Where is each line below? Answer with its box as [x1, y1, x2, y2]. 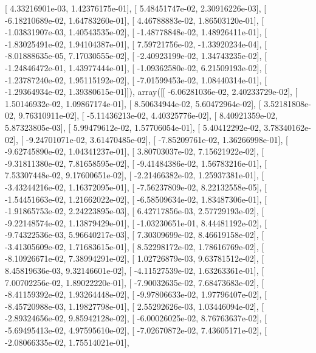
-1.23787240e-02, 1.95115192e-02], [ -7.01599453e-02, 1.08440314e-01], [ [5, 73, 267, 86]
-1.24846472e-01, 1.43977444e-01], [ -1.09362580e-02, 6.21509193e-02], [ [5, 61, 267, 74]
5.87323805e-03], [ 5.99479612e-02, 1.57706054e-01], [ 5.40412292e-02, [5, 121, 261, 133]
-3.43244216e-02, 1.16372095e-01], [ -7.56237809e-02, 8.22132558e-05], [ [5, 180, 267, 193]
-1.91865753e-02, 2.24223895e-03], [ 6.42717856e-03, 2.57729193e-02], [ [5, 204, 264, 217]
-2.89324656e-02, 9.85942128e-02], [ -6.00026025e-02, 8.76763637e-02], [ [5, 312, 267, 324]
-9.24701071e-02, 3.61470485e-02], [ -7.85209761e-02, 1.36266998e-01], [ [26, 133, 288, 145]
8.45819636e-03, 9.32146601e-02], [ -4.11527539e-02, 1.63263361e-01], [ [5, 264, 264, 277]
